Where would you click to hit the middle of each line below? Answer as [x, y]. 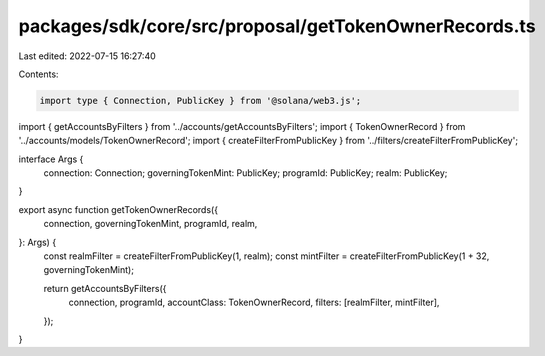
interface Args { [51, 159]
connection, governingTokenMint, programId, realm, [150, 224]
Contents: [38, 74]
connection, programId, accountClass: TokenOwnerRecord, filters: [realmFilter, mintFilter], [254, 302]
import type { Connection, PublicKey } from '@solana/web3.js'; [200, 100]
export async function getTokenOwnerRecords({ [118, 209]
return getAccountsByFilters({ [105, 288]
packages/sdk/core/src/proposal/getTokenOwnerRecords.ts [277, 26]
